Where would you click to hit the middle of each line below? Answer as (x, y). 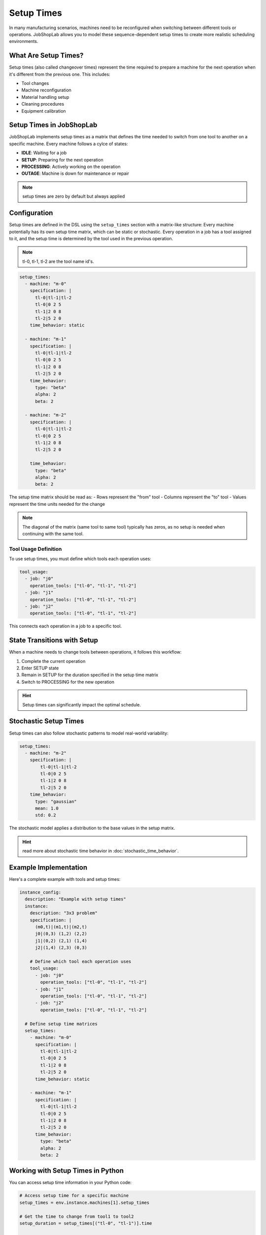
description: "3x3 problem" (64, 913)
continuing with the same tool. (53, 534)
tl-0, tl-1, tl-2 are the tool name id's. (58, 261)
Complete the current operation (53, 661)
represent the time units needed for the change (57, 504)
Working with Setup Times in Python (66, 1171)
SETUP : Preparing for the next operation (62, 160)
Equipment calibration (44, 111)
